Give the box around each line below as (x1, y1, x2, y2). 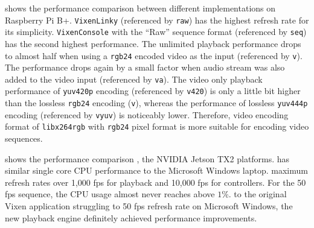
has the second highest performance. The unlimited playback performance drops (5, 37, 301, 49)
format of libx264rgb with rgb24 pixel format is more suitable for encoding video (5, 120, 309, 133)
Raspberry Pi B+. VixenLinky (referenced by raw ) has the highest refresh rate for (5, 13, 309, 26)
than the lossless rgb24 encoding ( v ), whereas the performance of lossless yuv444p (5, 97, 308, 109)
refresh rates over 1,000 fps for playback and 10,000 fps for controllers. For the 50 (5, 176, 306, 188)
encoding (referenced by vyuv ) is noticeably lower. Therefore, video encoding (5, 108, 289, 121)
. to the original (228, 188, 287, 200)
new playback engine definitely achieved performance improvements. (5, 211, 257, 224)
